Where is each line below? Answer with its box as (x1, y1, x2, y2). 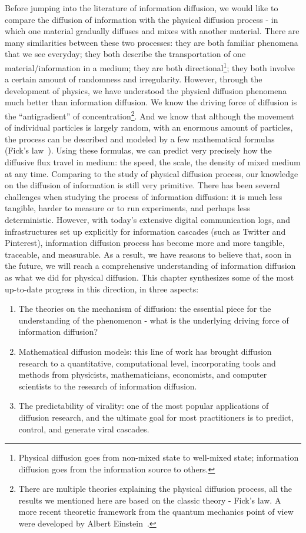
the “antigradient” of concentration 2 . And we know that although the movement (5, 108, 295, 122)
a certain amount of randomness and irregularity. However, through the (5, 73, 262, 85)
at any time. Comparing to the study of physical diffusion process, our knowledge (5, 167, 298, 179)
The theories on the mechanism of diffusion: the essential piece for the (18, 302, 271, 315)
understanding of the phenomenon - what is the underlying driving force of (18, 314, 289, 326)
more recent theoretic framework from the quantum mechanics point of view (18, 505, 294, 518)
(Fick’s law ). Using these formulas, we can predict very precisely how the (5, 144, 272, 156)
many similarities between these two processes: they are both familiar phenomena (5, 36, 298, 48)
